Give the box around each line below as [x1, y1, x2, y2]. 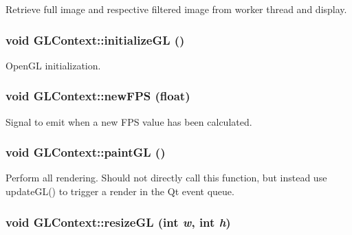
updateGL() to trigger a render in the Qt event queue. [5, 184, 234, 199]
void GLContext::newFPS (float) [5, 87, 190, 104]
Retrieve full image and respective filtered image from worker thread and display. [5, 2, 347, 16]
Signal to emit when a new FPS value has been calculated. [5, 114, 252, 128]
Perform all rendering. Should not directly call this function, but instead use [5, 170, 327, 185]
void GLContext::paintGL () [5, 144, 166, 161]
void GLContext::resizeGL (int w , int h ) [5, 213, 231, 230]
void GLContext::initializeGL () [5, 31, 185, 48]
